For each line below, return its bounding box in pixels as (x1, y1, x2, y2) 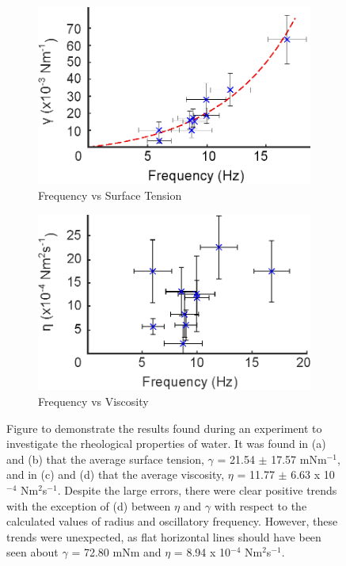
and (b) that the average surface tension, (6, 450, 204, 467)
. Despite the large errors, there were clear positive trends (57, 481, 337, 498)
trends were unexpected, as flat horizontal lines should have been (6, 528, 321, 545)
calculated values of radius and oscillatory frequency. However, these (6, 513, 338, 530)
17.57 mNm (271, 450, 327, 467)
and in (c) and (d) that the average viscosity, (6, 466, 225, 483)
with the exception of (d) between (6, 497, 171, 514)
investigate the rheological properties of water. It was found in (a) (6, 435, 326, 452)
